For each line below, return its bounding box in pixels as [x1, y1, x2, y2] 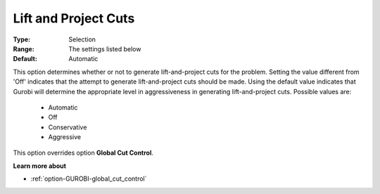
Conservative [48, 123, 87, 131]
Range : [13, 44, 34, 53]
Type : [13, 35, 31, 44]
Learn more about [13, 162, 67, 170]
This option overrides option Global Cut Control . [13, 148, 154, 157]
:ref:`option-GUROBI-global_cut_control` [30, 174, 147, 183]
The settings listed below [68, 44, 141, 53]
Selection [68, 35, 96, 44]
